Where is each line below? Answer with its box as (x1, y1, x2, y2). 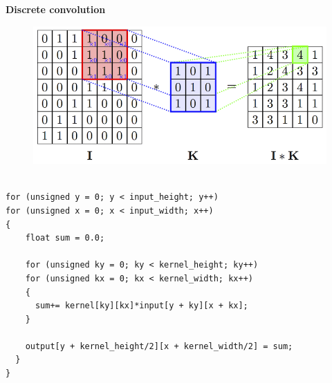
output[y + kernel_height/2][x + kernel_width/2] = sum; (25, 341, 293, 351)
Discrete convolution (6, 2, 106, 16)
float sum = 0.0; (25, 233, 105, 243)
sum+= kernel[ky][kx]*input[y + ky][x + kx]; (35, 301, 248, 311)
